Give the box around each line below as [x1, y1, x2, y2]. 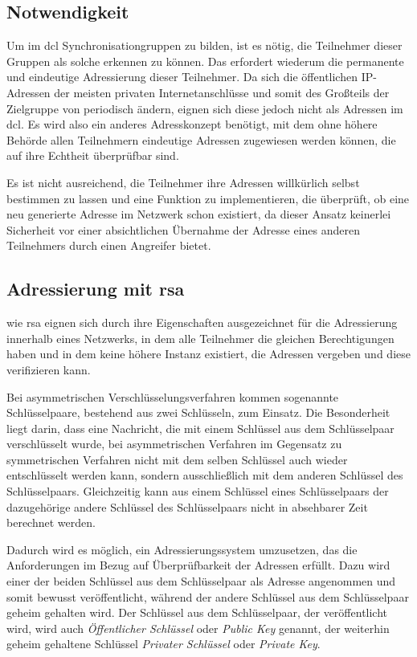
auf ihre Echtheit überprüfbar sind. [6, 147, 179, 164]
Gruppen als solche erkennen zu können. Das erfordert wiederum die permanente [6, 52, 404, 69]
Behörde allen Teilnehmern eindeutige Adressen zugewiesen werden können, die [6, 131, 396, 148]
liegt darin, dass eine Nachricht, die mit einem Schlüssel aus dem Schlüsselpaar [6, 419, 395, 436]
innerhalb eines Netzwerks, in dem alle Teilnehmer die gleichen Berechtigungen [6, 329, 395, 346]
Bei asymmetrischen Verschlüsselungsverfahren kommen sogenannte [6, 388, 339, 405]
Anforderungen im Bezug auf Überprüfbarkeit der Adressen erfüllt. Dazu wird [6, 557, 390, 573]
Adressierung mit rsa [6, 276, 185, 301]
